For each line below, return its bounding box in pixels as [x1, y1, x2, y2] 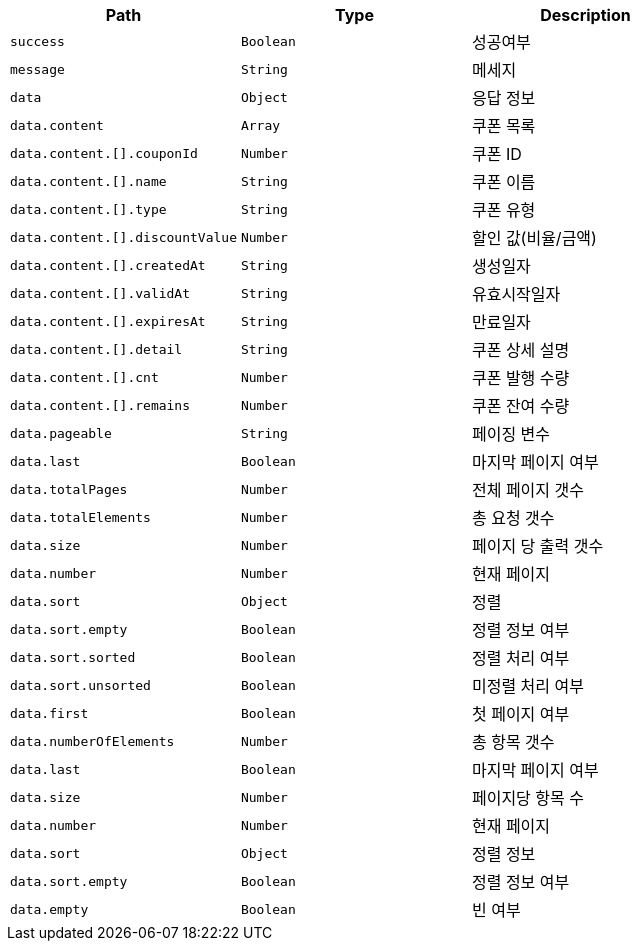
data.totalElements [10, 509, 151, 525]
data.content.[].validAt [10, 285, 191, 301]
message [10, 61, 65, 77]
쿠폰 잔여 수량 [471, 396, 570, 416]
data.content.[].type [10, 201, 167, 217]
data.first [10, 705, 89, 721]
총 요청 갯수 [471, 508, 555, 528]
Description [540, 5, 631, 25]
